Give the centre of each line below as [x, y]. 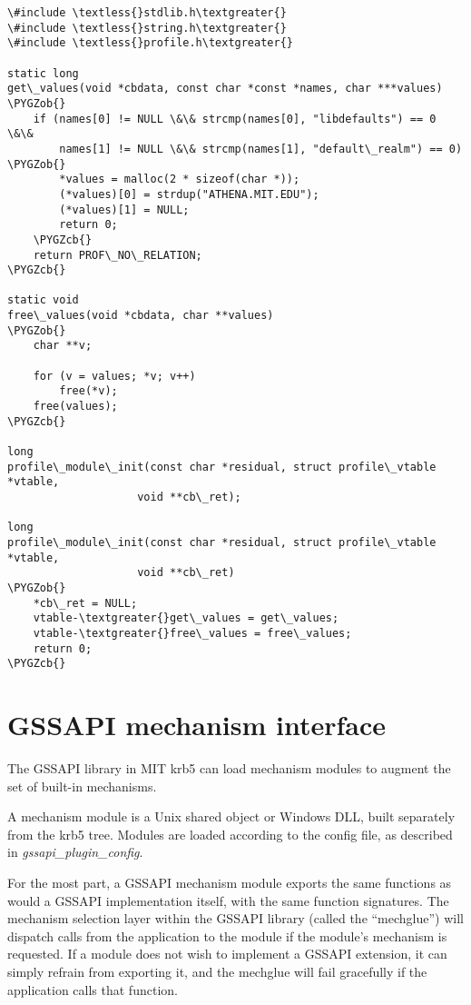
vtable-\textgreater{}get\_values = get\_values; [186, 618]
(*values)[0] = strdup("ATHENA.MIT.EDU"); [189, 194]
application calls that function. [93, 989]
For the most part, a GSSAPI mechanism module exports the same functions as [230, 882]
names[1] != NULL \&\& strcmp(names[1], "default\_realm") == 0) [261, 149]
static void [43, 300]
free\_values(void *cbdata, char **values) [141, 316]
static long [43, 73]
